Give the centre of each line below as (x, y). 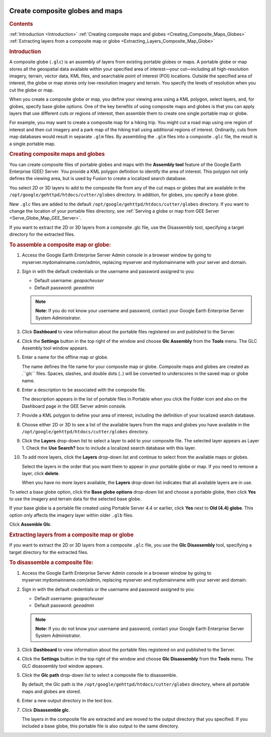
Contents (21, 24)
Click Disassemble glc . (46, 710)
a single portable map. (32, 144)
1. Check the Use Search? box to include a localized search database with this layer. (109, 448)
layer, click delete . (41, 473)
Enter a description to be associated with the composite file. (84, 390)
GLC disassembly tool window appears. (63, 666)
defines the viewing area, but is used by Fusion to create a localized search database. (98, 178)
